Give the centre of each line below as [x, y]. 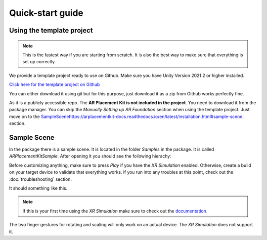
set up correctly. [39, 62]
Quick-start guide [46, 13]
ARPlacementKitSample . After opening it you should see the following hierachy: [90, 156]
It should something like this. [38, 188]
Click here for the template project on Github [54, 84]
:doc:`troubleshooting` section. [40, 179]
